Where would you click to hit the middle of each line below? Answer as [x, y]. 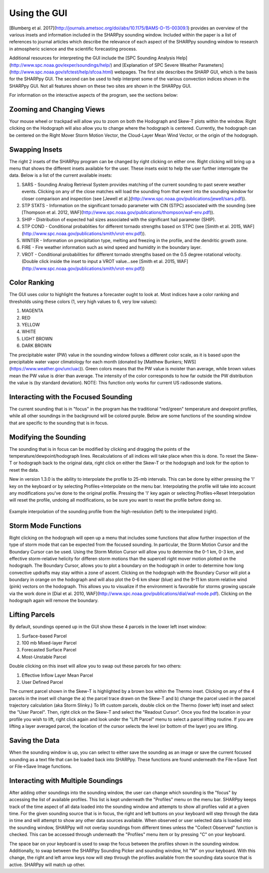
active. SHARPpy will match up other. [47, 865]
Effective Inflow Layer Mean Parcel [57, 675]
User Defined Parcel [42, 682]
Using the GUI [38, 13]
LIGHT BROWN [37, 338]
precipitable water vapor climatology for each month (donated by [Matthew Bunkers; [96, 361]
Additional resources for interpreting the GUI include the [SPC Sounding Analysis [92, 58]
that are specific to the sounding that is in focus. [59, 423]
